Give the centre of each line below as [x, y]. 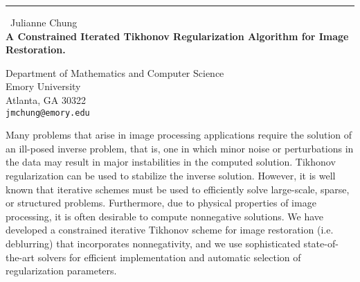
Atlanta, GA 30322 [46, 99]
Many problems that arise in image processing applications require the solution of [179, 135]
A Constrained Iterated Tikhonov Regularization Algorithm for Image [177, 36]
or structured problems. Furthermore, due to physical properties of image [161, 203]
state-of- [321, 243]
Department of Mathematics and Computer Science [115, 72]
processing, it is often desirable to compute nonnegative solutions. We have [165, 216]
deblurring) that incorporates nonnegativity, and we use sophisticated [153, 243]
